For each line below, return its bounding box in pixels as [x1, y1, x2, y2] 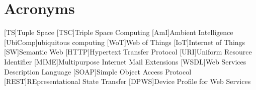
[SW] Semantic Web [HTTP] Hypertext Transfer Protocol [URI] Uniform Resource [4, 46, 252, 57]
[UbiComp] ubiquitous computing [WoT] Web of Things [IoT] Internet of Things [4, 36, 245, 47]
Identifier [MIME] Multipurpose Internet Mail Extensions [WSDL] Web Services [4, 56, 246, 66]
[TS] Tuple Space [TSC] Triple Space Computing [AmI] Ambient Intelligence [4, 27, 233, 37]
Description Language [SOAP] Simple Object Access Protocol [4, 66, 192, 76]
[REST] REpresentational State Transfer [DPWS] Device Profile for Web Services [4, 76, 251, 86]
